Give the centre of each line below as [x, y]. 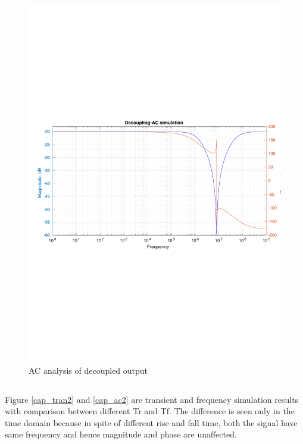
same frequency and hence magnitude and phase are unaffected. [121, 434]
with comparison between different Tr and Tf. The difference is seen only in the [150, 411]
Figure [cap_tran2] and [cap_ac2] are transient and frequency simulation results [152, 399]
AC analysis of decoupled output [88, 370]
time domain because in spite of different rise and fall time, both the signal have [151, 422]
